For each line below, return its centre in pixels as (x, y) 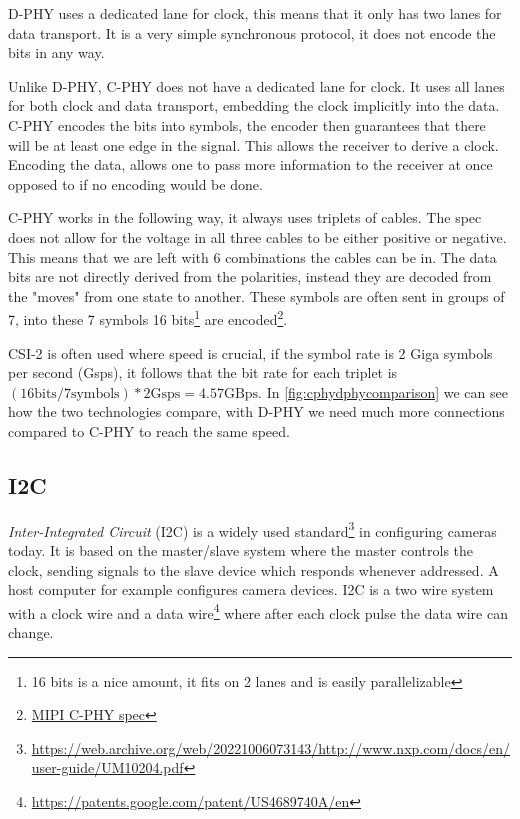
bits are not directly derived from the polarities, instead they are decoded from (250, 276)
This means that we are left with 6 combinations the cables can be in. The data (252, 256)
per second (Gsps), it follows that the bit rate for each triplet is (203, 372)
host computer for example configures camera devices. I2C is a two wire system (251, 589)
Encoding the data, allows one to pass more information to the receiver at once (250, 164)
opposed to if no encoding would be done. (135, 183)
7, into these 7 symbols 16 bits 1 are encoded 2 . (148, 317)
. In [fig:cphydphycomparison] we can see (383, 391)
